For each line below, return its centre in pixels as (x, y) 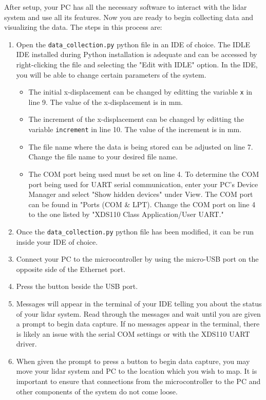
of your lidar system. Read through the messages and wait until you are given (138, 313)
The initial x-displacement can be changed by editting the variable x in (140, 92)
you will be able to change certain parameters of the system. (111, 74)
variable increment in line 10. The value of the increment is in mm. (135, 129)
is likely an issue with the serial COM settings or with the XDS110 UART (133, 333)
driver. (26, 344)
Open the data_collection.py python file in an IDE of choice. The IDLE (133, 44)
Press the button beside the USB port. (77, 286)
